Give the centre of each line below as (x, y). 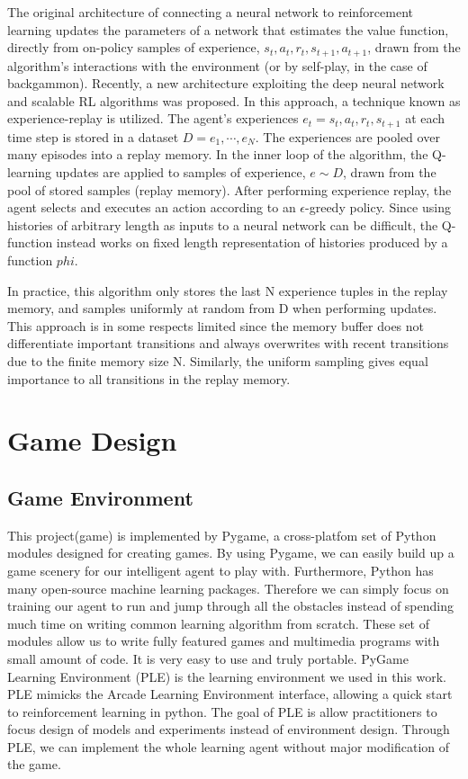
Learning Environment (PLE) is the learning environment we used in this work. (227, 676)
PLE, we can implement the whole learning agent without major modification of (229, 746)
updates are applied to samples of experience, (180, 172)
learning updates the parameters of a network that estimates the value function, (228, 29)
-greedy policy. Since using (378, 207)
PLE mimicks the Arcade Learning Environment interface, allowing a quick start (230, 694)
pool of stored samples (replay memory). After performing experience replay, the (229, 189)
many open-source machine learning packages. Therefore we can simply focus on (228, 588)
